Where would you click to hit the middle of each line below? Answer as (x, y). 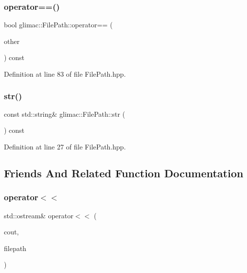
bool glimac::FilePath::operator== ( (58, 25)
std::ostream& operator (39, 215)
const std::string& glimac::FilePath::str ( (65, 114)
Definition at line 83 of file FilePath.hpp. (65, 74)
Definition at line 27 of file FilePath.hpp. (65, 147)
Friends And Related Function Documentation (124, 173)
